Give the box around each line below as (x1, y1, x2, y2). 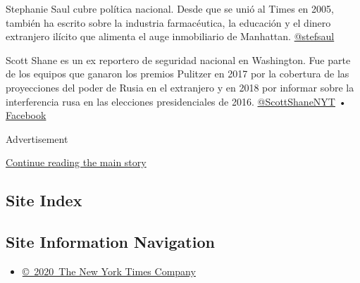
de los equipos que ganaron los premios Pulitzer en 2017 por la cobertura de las (6, 66, 349, 81)
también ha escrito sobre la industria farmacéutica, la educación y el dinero (6, 15, 331, 30)
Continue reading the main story (6, 155, 147, 170)
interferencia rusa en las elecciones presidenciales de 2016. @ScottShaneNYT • (6, 94, 347, 108)
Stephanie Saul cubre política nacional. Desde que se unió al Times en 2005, (6, 1, 334, 15)
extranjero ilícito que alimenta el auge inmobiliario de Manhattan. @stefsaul (6, 29, 335, 44)
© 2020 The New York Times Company (22, 263, 196, 278)
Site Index (6, 189, 82, 211)
